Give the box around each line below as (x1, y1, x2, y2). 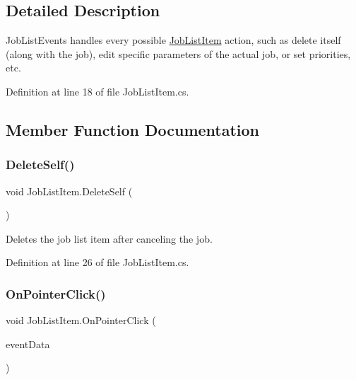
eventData (6, 336, 50, 351)
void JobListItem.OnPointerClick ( (6, 313, 156, 328)
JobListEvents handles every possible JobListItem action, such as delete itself (6, 33, 341, 47)
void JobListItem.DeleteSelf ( (6, 183, 133, 198)
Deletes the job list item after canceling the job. (6, 231, 213, 246)
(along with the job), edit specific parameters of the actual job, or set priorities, (6, 46, 351, 61)
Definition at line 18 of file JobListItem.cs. (6, 84, 189, 98)
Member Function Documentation (6, 118, 260, 140)
